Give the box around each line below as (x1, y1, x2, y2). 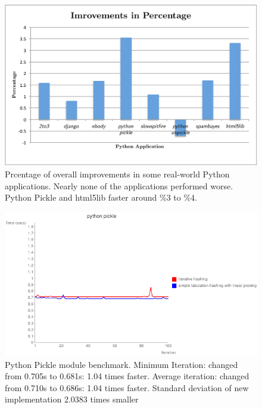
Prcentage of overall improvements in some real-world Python (5, 167, 230, 180)
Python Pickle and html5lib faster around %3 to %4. (5, 191, 197, 204)
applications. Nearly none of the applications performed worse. (5, 179, 233, 192)
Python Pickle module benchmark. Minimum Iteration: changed (5, 358, 238, 370)
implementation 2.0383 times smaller (5, 393, 139, 405)
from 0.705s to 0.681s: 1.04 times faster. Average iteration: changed (5, 370, 249, 382)
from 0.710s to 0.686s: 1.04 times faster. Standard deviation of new (5, 381, 249, 394)
